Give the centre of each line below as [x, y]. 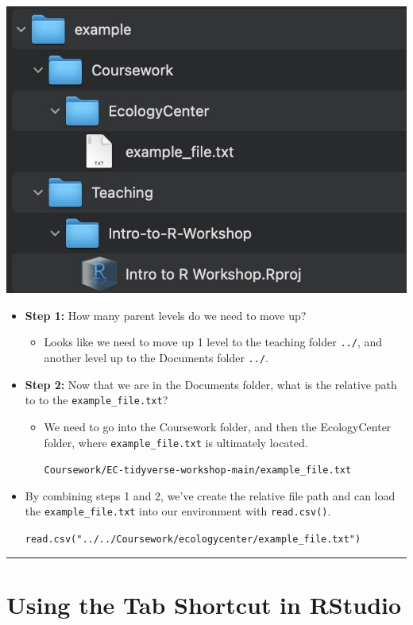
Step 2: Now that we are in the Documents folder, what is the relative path [211, 384]
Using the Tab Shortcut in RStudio [204, 604]
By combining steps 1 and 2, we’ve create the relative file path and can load [210, 495]
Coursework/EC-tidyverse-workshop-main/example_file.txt [198, 471]
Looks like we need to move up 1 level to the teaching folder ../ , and [213, 342]
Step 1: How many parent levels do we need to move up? [166, 315]
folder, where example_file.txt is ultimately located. [176, 442]
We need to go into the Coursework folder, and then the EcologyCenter [218, 426]
